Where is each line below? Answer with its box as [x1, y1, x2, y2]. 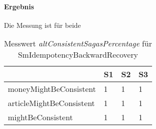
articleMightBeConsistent [8, 97, 95, 109]
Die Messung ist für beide [4, 20, 81, 30]
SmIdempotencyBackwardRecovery [18, 49, 138, 61]
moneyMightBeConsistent [8, 83, 96, 95]
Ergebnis [4, 1, 34, 11]
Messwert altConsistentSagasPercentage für [4, 38, 152, 49]
